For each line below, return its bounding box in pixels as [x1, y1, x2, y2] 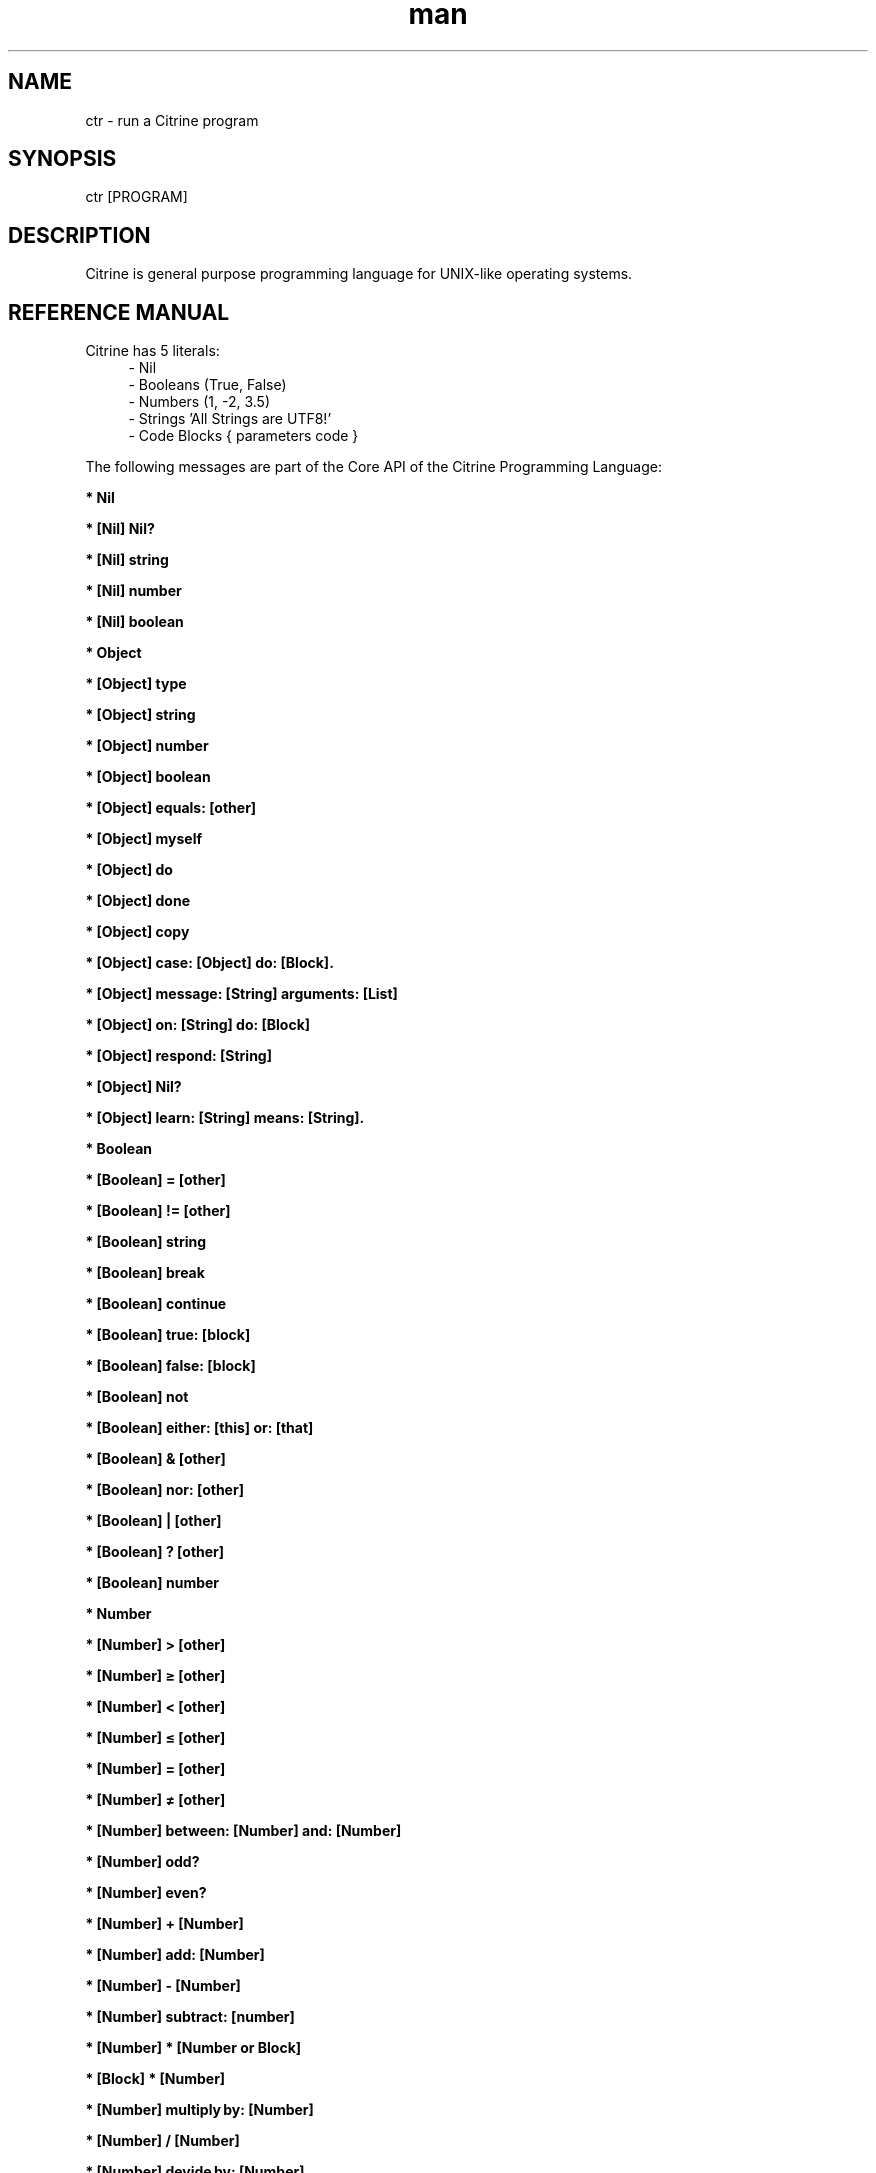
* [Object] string [85, 706, 196, 724]
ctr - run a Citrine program [85, 111, 259, 129]
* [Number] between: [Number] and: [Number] [85, 1822, 402, 1840]
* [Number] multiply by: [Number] [85, 2101, 314, 2119]
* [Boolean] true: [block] [85, 1326, 251, 1344]
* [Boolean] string [85, 1233, 207, 1251]
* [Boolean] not [85, 1388, 189, 1406]
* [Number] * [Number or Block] [85, 2039, 302, 2057]
